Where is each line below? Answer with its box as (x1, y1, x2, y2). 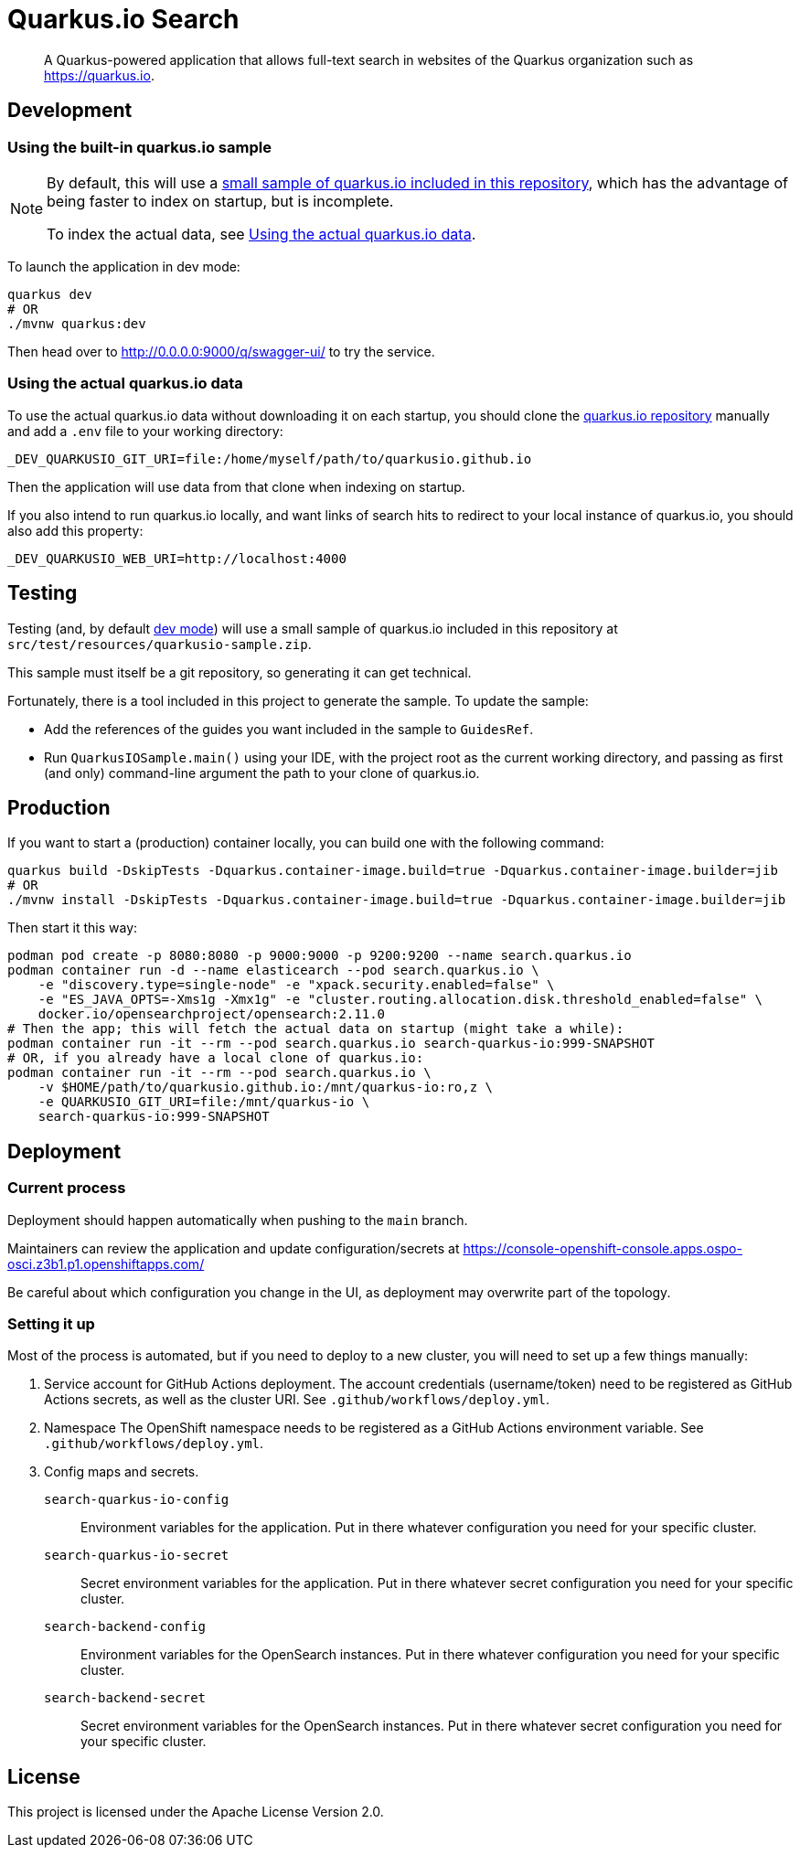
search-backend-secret (44, 1690, 207, 1706)
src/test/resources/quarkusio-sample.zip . (7, 635, 312, 652)
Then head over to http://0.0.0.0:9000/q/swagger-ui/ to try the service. (7, 343, 435, 359)
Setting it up (7, 1315, 95, 1333)
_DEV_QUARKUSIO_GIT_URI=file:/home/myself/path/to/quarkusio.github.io (7, 451, 532, 466)
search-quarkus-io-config (44, 1492, 229, 1508)
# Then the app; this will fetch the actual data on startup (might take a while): (7, 1021, 624, 1037)
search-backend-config (44, 1619, 207, 1635)
